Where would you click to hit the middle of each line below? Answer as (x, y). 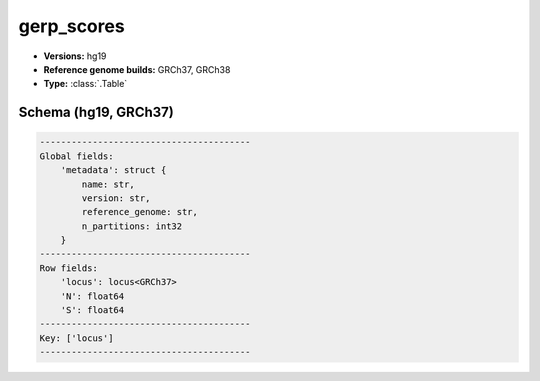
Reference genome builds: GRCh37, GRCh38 (137, 69)
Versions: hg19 (75, 56)
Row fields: (69, 268)
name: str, (108, 184)
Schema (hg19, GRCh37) (96, 112)
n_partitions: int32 (132, 226)
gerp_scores (71, 26)
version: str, (116, 198)
